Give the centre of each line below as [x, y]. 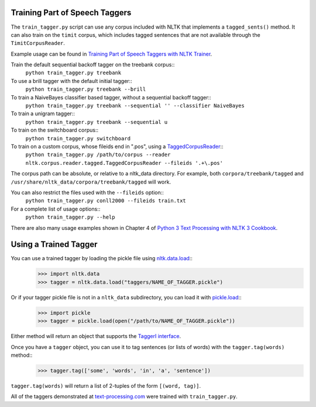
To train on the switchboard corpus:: [55, 130]
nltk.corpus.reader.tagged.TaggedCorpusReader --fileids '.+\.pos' [124, 163]
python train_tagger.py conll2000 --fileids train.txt [106, 201]
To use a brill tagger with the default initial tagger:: [71, 81]
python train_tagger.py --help [70, 217]
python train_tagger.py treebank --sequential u [97, 122]
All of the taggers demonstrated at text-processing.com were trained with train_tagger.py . [124, 396]
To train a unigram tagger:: [43, 113]
